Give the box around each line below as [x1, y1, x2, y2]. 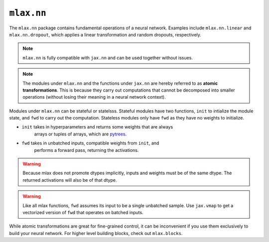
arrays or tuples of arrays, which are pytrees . [34, 131, 127, 137]
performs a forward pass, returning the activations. [34, 147, 139, 153]
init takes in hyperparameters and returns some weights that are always [21, 124, 173, 130]
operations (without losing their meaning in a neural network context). [22, 94, 166, 100]
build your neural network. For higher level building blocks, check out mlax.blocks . [9, 230, 183, 236]
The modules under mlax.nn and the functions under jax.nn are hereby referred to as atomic [22, 80, 218, 86]
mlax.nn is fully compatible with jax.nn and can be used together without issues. [22, 55, 193, 61]
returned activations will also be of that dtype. [22, 177, 117, 183]
